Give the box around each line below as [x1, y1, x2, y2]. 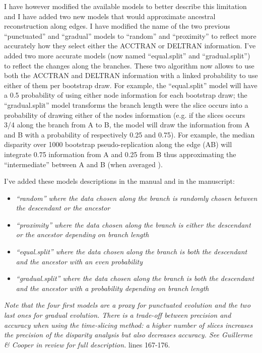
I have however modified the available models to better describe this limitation [4, 1, 247, 11]
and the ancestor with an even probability [16, 256, 143, 266]
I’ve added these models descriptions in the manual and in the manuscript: [4, 176, 235, 186]
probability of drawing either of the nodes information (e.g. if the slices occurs [4, 109, 245, 120]
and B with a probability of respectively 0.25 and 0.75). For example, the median [4, 129, 255, 139]
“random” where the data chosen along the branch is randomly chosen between [16, 192, 257, 203]
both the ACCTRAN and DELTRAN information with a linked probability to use [4, 70, 258, 81]
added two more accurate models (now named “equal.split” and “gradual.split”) [4, 50, 250, 60]
